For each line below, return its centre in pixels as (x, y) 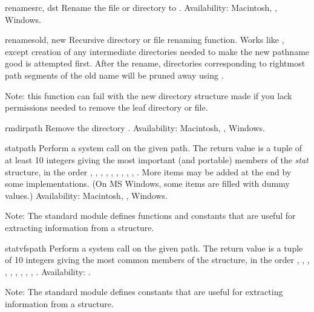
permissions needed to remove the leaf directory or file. (106, 107)
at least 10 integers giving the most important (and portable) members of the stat (157, 159)
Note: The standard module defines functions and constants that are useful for (150, 216)
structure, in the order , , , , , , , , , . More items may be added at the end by (148, 171)
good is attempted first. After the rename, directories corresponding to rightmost (155, 63)
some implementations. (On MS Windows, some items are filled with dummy (147, 184)
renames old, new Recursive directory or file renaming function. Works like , (145, 40)
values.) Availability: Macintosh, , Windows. (86, 195)
